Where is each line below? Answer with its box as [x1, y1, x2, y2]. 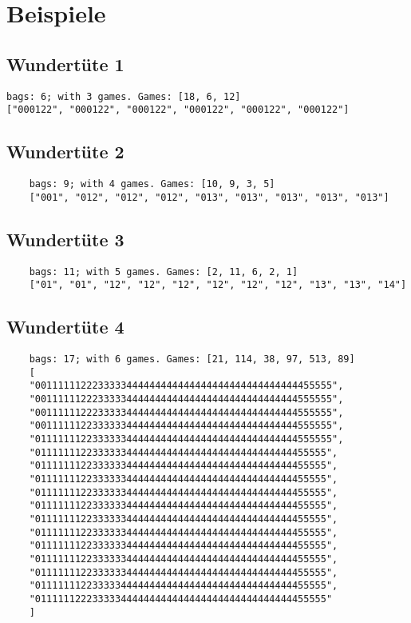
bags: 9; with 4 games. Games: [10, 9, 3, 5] [29, 178, 275, 190]
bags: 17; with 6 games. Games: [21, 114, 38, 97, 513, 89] [29, 353, 355, 365]
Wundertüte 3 [6, 226, 124, 251]
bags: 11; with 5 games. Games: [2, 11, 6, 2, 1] [29, 266, 298, 278]
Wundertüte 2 [6, 139, 124, 164]
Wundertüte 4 [6, 314, 124, 339]
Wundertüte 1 [6, 51, 124, 76]
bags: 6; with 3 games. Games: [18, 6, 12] [6, 90, 241, 102]
